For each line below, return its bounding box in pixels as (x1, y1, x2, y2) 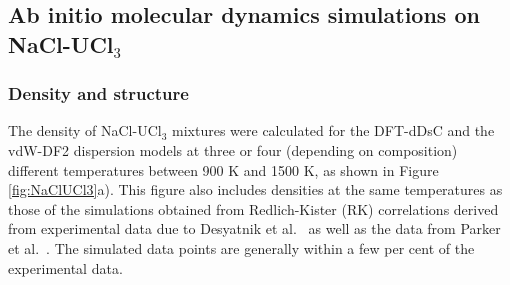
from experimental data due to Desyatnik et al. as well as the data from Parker (8, 218, 501, 239)
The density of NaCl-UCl (8, 120, 162, 141)
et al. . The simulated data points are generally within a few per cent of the (8, 237, 475, 258)
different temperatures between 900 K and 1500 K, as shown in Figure (8, 159, 439, 180)
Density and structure (8, 81, 189, 106)
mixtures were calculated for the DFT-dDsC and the (172, 120, 495, 141)
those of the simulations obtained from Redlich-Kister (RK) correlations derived (8, 198, 499, 219)
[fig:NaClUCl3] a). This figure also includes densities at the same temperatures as (8, 179, 503, 200)
